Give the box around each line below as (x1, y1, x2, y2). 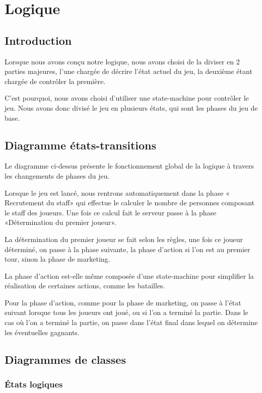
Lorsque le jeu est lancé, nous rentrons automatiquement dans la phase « (5, 187, 230, 198)
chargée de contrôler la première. (5, 75, 106, 86)
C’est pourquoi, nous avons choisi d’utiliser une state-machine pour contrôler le (5, 93, 249, 103)
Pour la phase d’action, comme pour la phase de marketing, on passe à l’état (5, 297, 241, 307)
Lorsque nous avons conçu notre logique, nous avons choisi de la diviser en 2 (5, 56, 240, 66)
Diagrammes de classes (5, 351, 126, 367)
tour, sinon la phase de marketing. (5, 254, 110, 264)
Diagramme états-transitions (5, 137, 157, 152)
